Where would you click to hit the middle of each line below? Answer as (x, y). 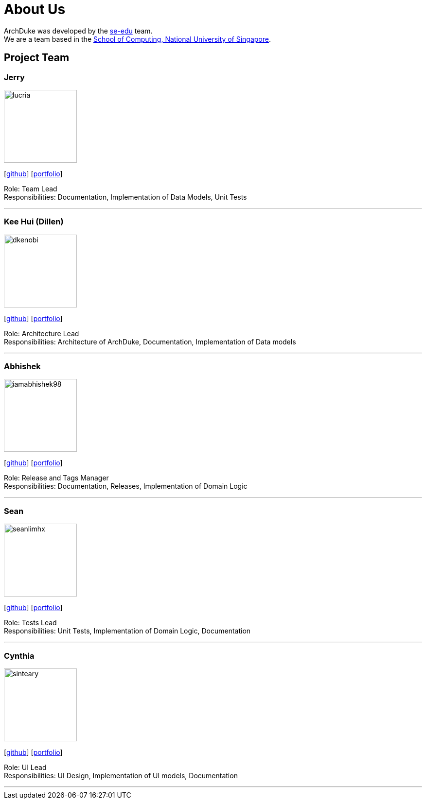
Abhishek (22, 367)
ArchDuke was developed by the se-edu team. (78, 31)
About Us (35, 9)
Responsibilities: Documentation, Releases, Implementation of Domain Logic (126, 486)
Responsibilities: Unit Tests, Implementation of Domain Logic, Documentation (127, 631)
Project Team (37, 58)
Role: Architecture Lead (42, 333)
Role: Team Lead (31, 188)
